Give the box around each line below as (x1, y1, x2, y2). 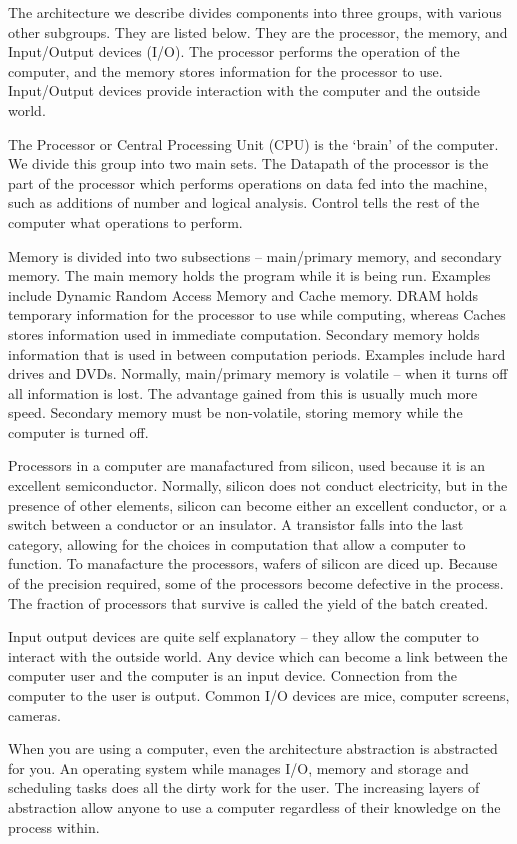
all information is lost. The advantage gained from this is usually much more (8, 382, 478, 403)
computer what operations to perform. (8, 211, 243, 232)
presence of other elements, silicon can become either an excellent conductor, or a (8, 494, 507, 515)
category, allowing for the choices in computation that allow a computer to (8, 533, 466, 554)
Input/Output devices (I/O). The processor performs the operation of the (8, 41, 460, 62)
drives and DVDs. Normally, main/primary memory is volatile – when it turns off (8, 363, 508, 384)
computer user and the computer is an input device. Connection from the (8, 665, 458, 686)
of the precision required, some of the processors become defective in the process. (8, 573, 504, 594)
